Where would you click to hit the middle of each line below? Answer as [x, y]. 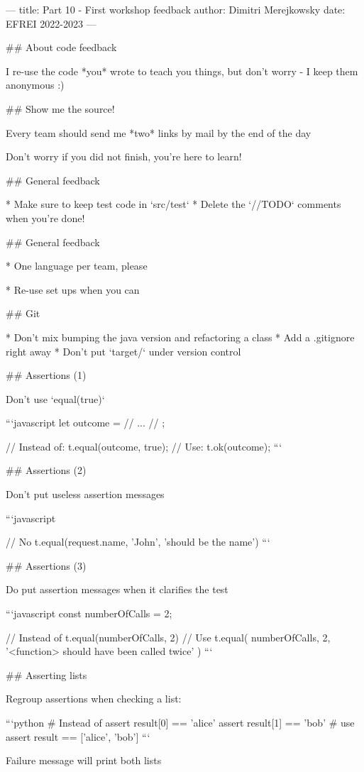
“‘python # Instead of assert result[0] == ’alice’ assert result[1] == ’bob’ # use [180, 722]
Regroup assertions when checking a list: [94, 699]
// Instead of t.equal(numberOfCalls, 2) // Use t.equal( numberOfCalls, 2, [168, 637]
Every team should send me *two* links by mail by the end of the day [159, 132]
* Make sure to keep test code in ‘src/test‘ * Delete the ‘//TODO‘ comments [173, 204]
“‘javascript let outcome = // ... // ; [86, 423]
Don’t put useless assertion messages [85, 494]
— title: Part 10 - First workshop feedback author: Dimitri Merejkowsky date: [176, 9]
